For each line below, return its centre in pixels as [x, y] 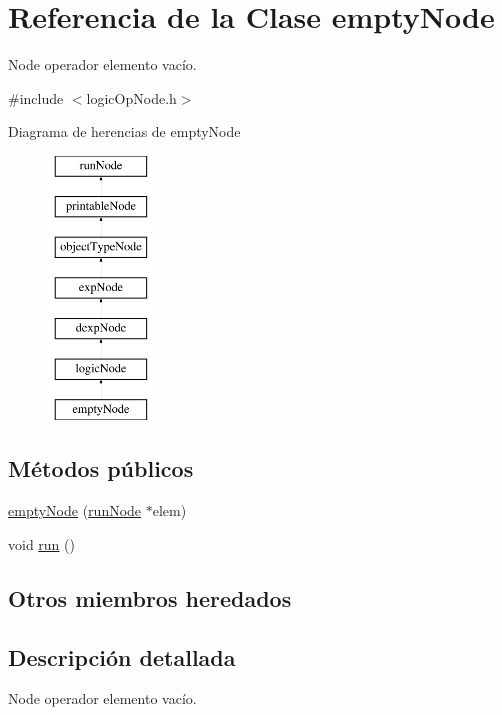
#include [36, 97]
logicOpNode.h [131, 97]
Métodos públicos [101, 468]
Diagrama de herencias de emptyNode [124, 131]
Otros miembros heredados [150, 597]
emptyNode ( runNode [75, 510]
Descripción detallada [122, 656]
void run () [41, 543]
